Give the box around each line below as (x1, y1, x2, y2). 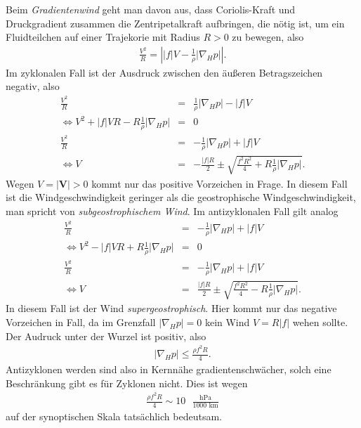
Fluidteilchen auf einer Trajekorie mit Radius (6, 30, 200, 44)
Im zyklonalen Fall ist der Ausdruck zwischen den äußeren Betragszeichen (6, 65, 323, 79)
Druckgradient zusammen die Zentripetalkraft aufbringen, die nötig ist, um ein (6, 15, 345, 30)
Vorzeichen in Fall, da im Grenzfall (6, 315, 156, 329)
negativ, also (6, 79, 60, 93)
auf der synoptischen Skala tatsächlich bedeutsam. (6, 408, 222, 423)
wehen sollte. (292, 315, 348, 329)
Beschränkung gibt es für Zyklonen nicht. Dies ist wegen (6, 375, 248, 390)
